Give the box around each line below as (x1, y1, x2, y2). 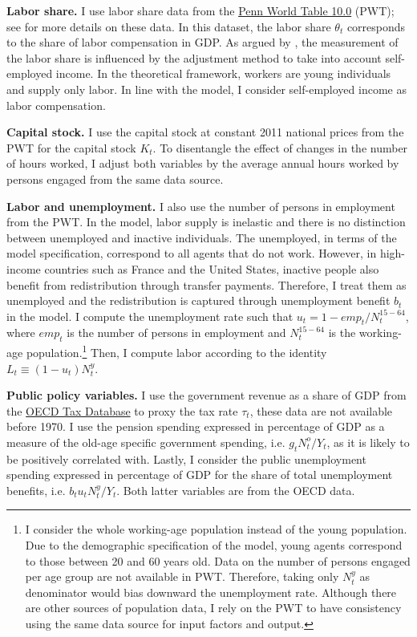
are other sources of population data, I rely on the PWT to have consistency (25, 599, 402, 616)
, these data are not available (249, 402, 393, 419)
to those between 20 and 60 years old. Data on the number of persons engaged (25, 552, 411, 569)
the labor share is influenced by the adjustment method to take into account (6, 49, 382, 66)
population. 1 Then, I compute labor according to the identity (26, 342, 327, 360)
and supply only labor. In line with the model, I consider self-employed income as (6, 80, 407, 97)
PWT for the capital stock (6, 139, 136, 156)
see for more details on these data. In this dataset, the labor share (6, 18, 331, 34)
